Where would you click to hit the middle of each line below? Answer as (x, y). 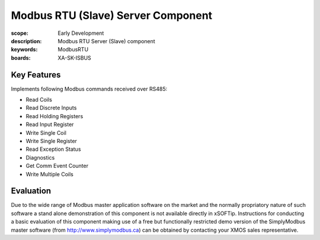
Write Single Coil (46, 132)
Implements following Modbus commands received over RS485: (89, 89)
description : (26, 41)
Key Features (36, 75)
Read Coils (39, 100)
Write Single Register (51, 141)
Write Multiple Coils (50, 174)
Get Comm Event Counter (57, 166)
